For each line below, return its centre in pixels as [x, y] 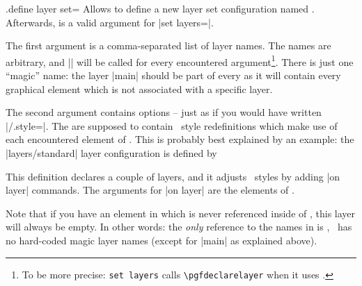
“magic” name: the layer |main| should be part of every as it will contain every [173, 75]
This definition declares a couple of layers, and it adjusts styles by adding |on [173, 176]
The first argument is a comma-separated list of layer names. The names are [168, 45]
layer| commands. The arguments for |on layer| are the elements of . [150, 190]
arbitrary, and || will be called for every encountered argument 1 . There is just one [180, 60]
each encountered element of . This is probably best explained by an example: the [180, 139]
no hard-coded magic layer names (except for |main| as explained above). [162, 240]
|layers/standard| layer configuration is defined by [111, 153]
